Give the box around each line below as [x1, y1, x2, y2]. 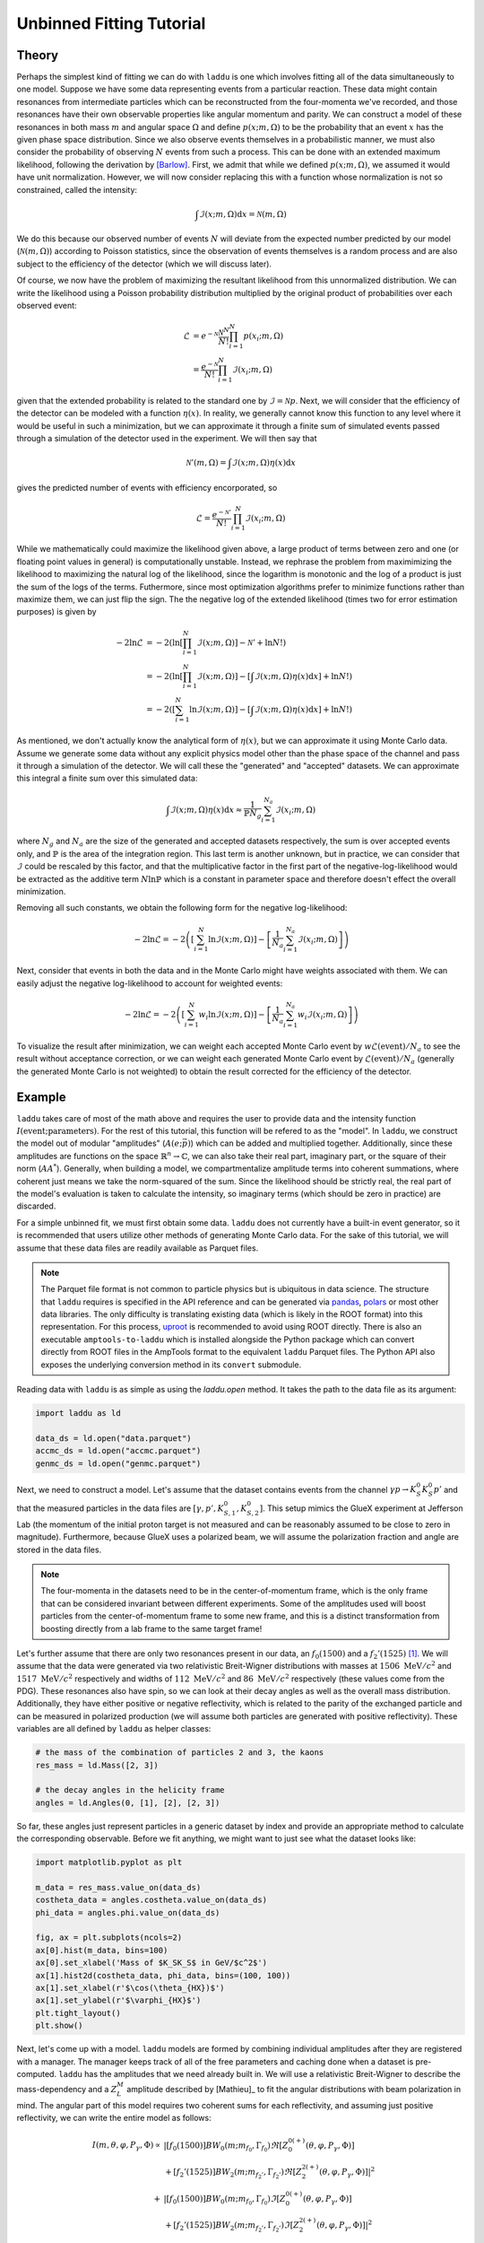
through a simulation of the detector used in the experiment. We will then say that [16, 433, 317, 444]
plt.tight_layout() [35, 2008, 121, 2018]
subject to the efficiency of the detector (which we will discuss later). [16, 258, 272, 269]
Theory [16, 48, 59, 63]
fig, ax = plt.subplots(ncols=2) [35, 1933, 183, 1942]
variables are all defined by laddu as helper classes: [16, 1724, 212, 1734]
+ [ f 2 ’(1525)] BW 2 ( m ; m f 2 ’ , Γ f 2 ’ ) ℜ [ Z [165, 2167, 302, 2180]
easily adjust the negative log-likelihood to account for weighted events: [16, 978, 283, 989]
